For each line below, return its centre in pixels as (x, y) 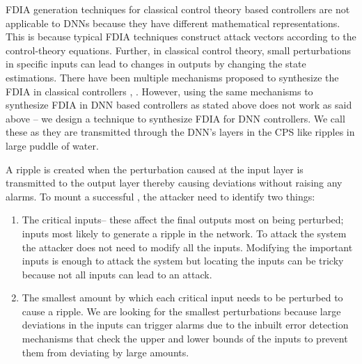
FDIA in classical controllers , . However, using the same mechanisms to (159, 91)
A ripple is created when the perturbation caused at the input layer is (155, 169)
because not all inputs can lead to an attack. (117, 274)
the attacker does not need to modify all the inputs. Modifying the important (187, 247)
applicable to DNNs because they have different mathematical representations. (173, 23)
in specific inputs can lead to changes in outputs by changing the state (156, 64)
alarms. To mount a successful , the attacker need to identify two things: (160, 196)
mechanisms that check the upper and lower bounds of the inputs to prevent (185, 339)
